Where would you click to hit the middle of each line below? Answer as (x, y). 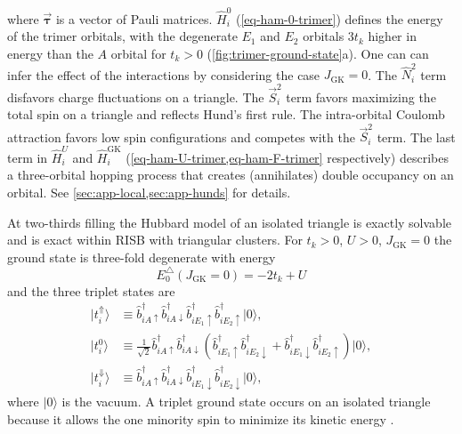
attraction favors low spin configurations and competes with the (181, 137)
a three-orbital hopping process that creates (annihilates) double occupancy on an (231, 175)
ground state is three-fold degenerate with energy (142, 257)
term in (28, 157)
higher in (392, 36)
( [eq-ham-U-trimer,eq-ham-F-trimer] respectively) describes (287, 157)
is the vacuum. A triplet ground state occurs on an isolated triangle (246, 402)
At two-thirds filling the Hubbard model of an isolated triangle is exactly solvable (229, 222)
